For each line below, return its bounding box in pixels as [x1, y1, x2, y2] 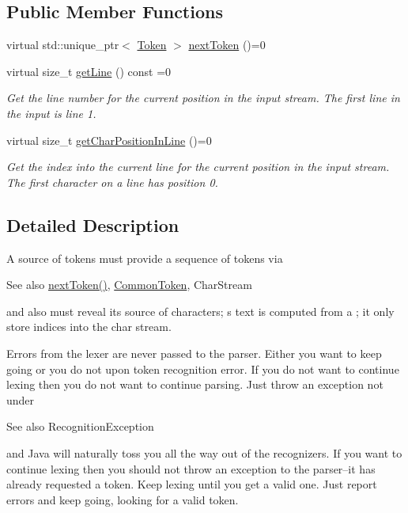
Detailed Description [6, 212, 179, 237]
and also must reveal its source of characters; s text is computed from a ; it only [6, 302, 395, 319]
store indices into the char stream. [6, 318, 172, 335]
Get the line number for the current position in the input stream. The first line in [6, 89, 400, 106]
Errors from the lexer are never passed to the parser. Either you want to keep [6, 344, 382, 361]
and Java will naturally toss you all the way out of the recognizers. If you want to [6, 444, 402, 461]
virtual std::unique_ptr [6, 36, 119, 53]
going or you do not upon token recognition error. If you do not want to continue [6, 360, 399, 377]
